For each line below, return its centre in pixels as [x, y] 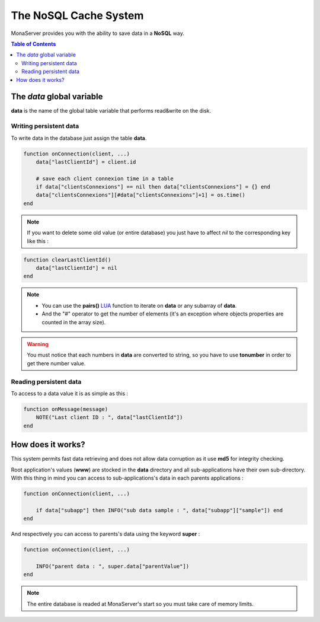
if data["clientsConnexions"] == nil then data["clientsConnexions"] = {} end [153, 187]
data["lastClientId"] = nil [77, 268]
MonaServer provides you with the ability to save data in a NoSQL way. [98, 33]
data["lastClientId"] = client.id [86, 162]
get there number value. [56, 363]
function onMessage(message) [66, 409]
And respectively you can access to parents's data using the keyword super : [105, 534]
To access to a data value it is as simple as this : [70, 393]
